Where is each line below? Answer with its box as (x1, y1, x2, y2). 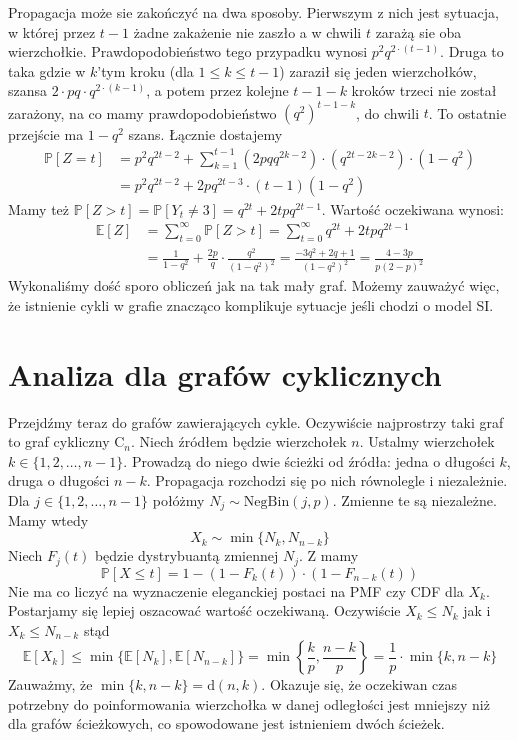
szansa (8, 80, 48, 101)
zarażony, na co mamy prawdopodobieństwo (8, 102, 277, 123)
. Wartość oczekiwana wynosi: (321, 198, 504, 219)
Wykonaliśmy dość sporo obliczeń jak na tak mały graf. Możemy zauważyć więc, (8, 275, 500, 296)
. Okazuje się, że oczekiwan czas (261, 674, 458, 695)
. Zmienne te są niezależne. (332, 490, 497, 510)
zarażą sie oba (375, 21, 462, 42)
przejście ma (8, 124, 84, 145)
